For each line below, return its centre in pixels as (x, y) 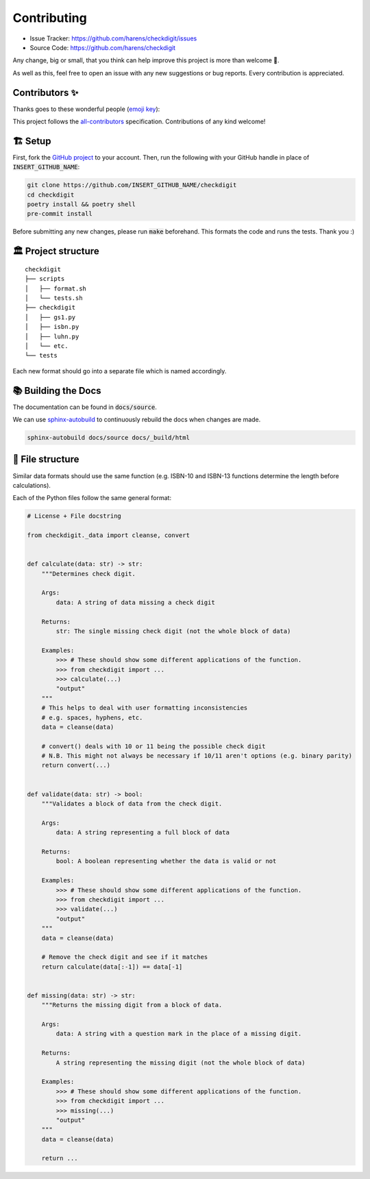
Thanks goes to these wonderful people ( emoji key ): (86, 109)
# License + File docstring (74, 516)
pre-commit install (60, 214)
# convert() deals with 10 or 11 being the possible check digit (153, 746)
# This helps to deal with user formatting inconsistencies (145, 708)
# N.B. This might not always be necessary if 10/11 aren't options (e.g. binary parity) (197, 756)
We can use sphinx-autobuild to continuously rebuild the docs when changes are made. (137, 420)
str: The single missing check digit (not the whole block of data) (173, 631)
